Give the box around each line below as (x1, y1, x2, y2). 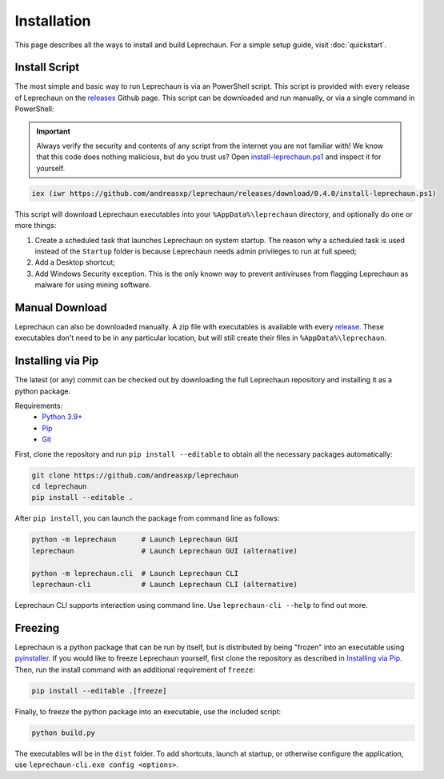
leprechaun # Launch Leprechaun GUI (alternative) (31, 546, 298, 555)
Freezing (14, 621, 60, 635)
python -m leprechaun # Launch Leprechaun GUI (31, 535, 239, 544)
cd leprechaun (31, 482, 87, 491)
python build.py (31, 728, 96, 737)
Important (36, 126, 71, 136)
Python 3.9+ (42, 412, 83, 421)
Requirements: (14, 401, 63, 411)
